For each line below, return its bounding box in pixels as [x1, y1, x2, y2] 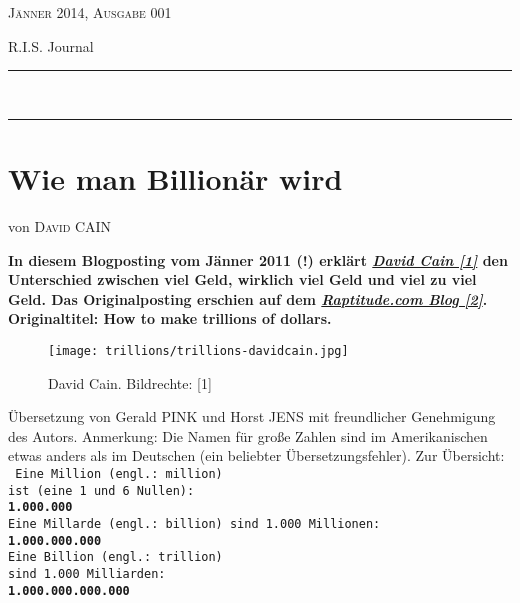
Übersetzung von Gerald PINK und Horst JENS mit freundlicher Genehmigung [8, 406, 496, 427]
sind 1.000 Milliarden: [8, 566, 166, 581]
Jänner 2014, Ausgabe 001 [8, 2, 172, 22]
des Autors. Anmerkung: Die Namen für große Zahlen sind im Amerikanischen [8, 425, 488, 446]
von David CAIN [8, 215, 112, 236]
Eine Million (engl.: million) [15, 466, 223, 481]
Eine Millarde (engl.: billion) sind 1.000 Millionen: [8, 516, 381, 531]
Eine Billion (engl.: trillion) [8, 550, 223, 565]
